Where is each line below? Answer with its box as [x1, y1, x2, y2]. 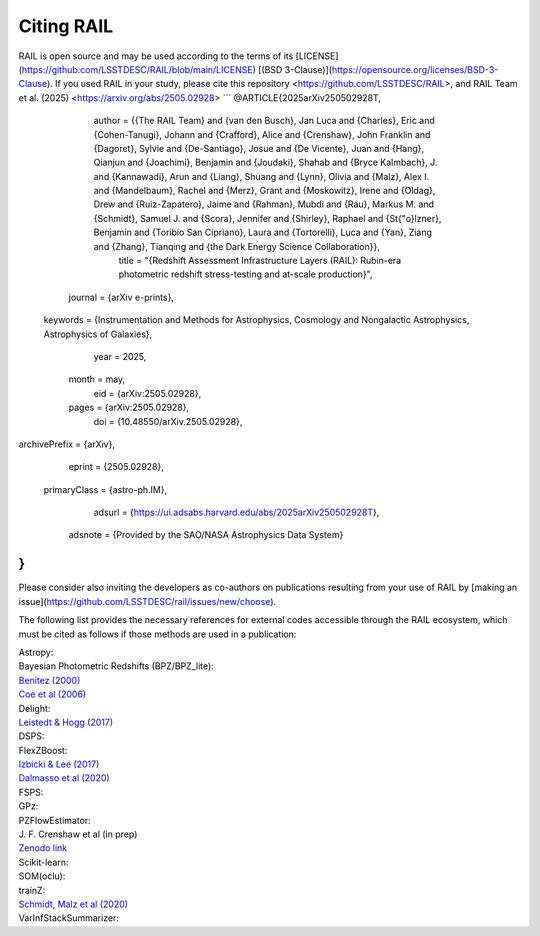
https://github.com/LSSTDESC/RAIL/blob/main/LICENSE [21, 63, 254, 75]
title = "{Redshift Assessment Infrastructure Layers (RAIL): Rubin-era [118, 255, 402, 267]
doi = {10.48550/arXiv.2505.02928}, [93, 415, 243, 427]
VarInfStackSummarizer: [18, 912, 120, 924]
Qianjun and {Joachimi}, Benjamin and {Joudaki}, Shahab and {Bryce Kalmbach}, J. [93, 156, 438, 169]
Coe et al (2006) [18, 688, 87, 700]
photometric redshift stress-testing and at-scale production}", [118, 268, 374, 280]
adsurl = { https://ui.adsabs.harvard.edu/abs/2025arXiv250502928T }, [93, 506, 380, 519]
